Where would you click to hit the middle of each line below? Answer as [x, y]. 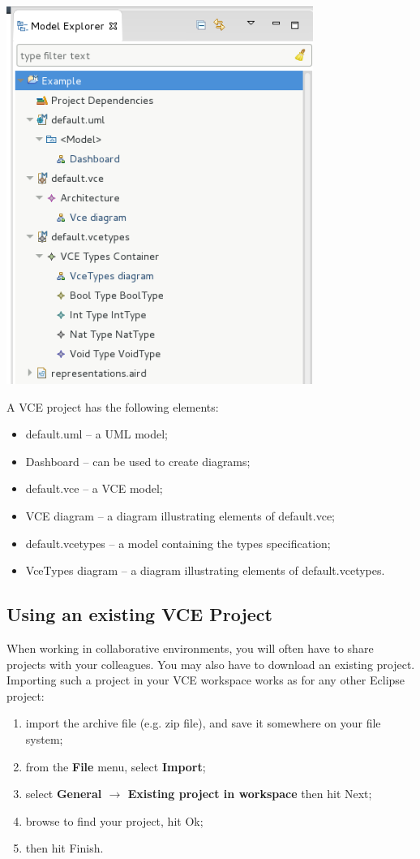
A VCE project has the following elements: [113, 406]
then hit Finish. [64, 848]
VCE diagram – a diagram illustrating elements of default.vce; [180, 516]
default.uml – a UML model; [97, 434]
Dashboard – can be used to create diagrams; [138, 461]
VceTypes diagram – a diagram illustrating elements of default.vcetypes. [205, 570]
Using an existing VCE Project [139, 614]
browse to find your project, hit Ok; [114, 820]
